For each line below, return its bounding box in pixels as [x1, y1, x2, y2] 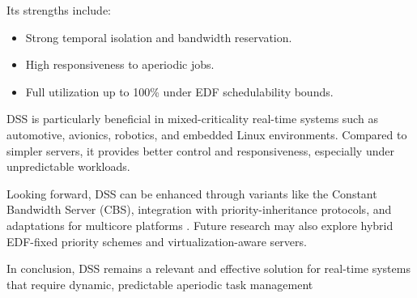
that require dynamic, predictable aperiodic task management [6, 275, 313, 292]
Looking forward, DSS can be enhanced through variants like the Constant [6, 185, 377, 202]
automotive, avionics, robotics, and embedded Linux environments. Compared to [6, 126, 407, 143]
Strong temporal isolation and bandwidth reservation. [25, 28, 292, 45]
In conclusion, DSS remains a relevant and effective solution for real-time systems [6, 260, 411, 277]
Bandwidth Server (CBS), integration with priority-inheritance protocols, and [6, 201, 392, 218]
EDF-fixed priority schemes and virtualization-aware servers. [6, 232, 307, 249]
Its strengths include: [6, 2, 111, 18]
